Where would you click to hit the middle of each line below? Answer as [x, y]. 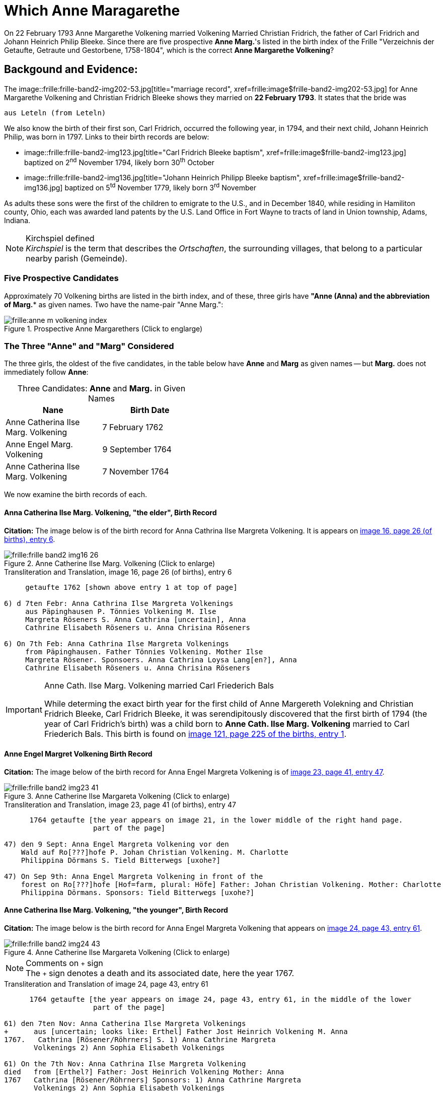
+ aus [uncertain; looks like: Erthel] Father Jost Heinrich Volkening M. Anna [176, 1032]
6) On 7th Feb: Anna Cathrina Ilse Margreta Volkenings [117, 643]
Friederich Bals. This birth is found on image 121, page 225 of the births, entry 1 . [195, 734]
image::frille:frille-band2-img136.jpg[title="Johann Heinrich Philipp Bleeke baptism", [163, 178]
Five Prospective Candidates [61, 278]
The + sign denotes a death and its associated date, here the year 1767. [160, 973]
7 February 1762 [133, 427]
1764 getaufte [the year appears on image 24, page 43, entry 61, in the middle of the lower [220, 1000]
